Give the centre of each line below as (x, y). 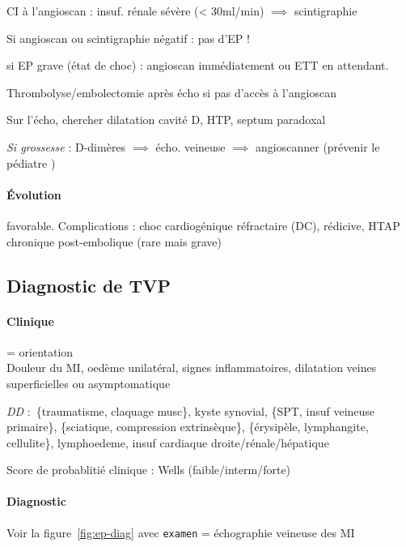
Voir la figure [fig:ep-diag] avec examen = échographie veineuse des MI (181, 532)
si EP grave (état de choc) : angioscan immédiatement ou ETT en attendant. (198, 65)
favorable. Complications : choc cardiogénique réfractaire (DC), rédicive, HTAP (203, 225)
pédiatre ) (31, 162)
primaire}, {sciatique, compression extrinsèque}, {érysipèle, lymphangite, (188, 427)
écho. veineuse (190, 146)
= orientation (40, 351)
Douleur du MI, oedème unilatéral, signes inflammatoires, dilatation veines (192, 368)
